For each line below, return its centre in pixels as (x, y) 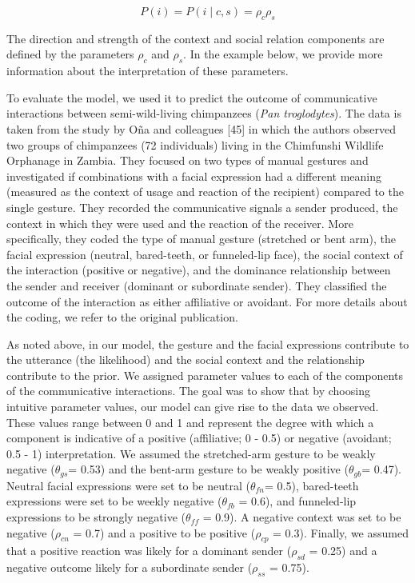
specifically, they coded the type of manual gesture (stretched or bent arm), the (201, 239)
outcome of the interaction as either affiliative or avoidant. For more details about (207, 301)
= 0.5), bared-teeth (312, 485)
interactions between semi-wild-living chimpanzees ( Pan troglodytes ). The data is (204, 113)
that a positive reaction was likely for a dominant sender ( (149, 551)
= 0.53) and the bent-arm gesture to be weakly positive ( (208, 469)
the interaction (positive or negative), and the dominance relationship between (199, 270)
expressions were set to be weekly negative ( (114, 501)
